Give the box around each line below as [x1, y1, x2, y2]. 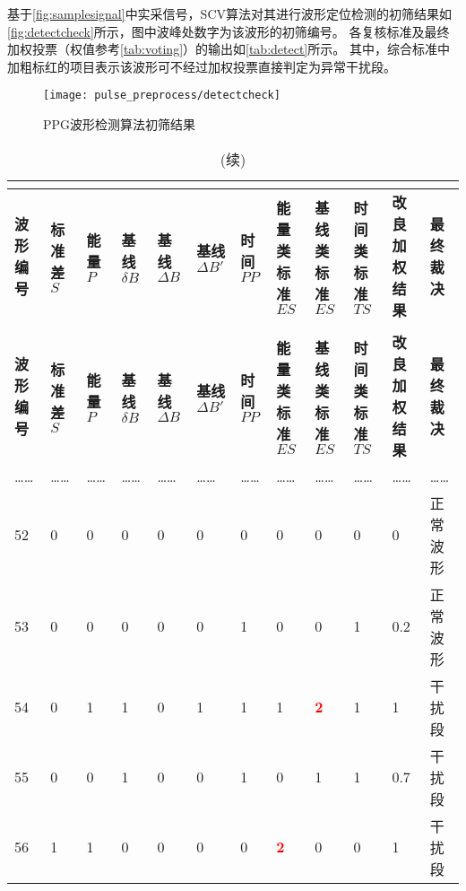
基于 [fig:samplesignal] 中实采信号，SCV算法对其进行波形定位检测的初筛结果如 [7, 4, 453, 22]
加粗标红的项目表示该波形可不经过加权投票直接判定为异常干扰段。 [7, 57, 396, 75]
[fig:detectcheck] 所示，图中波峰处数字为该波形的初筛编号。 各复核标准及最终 [7, 22, 450, 40]
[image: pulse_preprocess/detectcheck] [43, 89, 280, 102]
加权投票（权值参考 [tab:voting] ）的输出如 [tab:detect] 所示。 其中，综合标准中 [7, 39, 450, 58]
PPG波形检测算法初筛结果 [43, 115, 196, 134]
